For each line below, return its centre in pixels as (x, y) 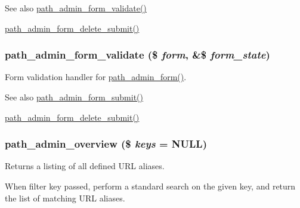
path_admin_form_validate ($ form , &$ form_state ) (137, 55)
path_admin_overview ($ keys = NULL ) (106, 144)
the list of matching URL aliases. (65, 198)
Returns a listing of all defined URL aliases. (85, 166)
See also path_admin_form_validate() (76, 8)
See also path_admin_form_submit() (74, 97)
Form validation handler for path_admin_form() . (96, 77)
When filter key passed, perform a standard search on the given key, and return (150, 186)
